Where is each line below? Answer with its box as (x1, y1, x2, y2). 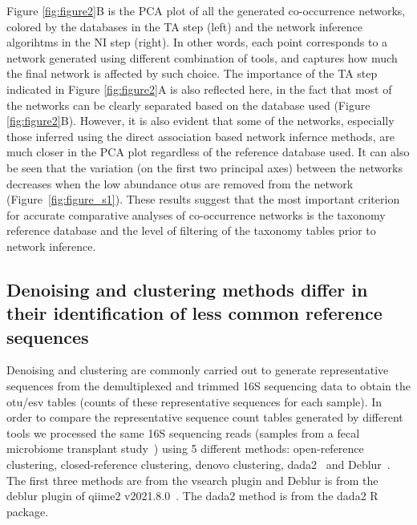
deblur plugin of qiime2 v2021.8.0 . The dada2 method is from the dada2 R (6, 487, 379, 504)
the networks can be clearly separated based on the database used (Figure (6, 96, 370, 113)
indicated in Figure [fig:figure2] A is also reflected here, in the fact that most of (6, 80, 392, 97)
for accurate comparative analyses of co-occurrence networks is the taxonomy (6, 206, 386, 223)
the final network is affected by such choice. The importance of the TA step (6, 65, 378, 82)
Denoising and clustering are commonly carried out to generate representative (6, 361, 389, 378)
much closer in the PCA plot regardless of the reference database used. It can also (6, 143, 410, 160)
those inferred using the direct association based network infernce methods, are (6, 127, 395, 144)
